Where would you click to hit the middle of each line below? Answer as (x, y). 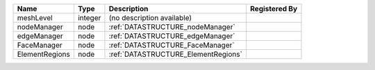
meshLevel (35, 18)
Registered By (274, 9)
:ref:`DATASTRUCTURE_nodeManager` (172, 27)
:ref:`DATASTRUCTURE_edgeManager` (172, 36)
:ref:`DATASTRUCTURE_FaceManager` (172, 45)
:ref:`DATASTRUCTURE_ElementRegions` (176, 54)
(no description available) (150, 18)
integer (89, 18)
